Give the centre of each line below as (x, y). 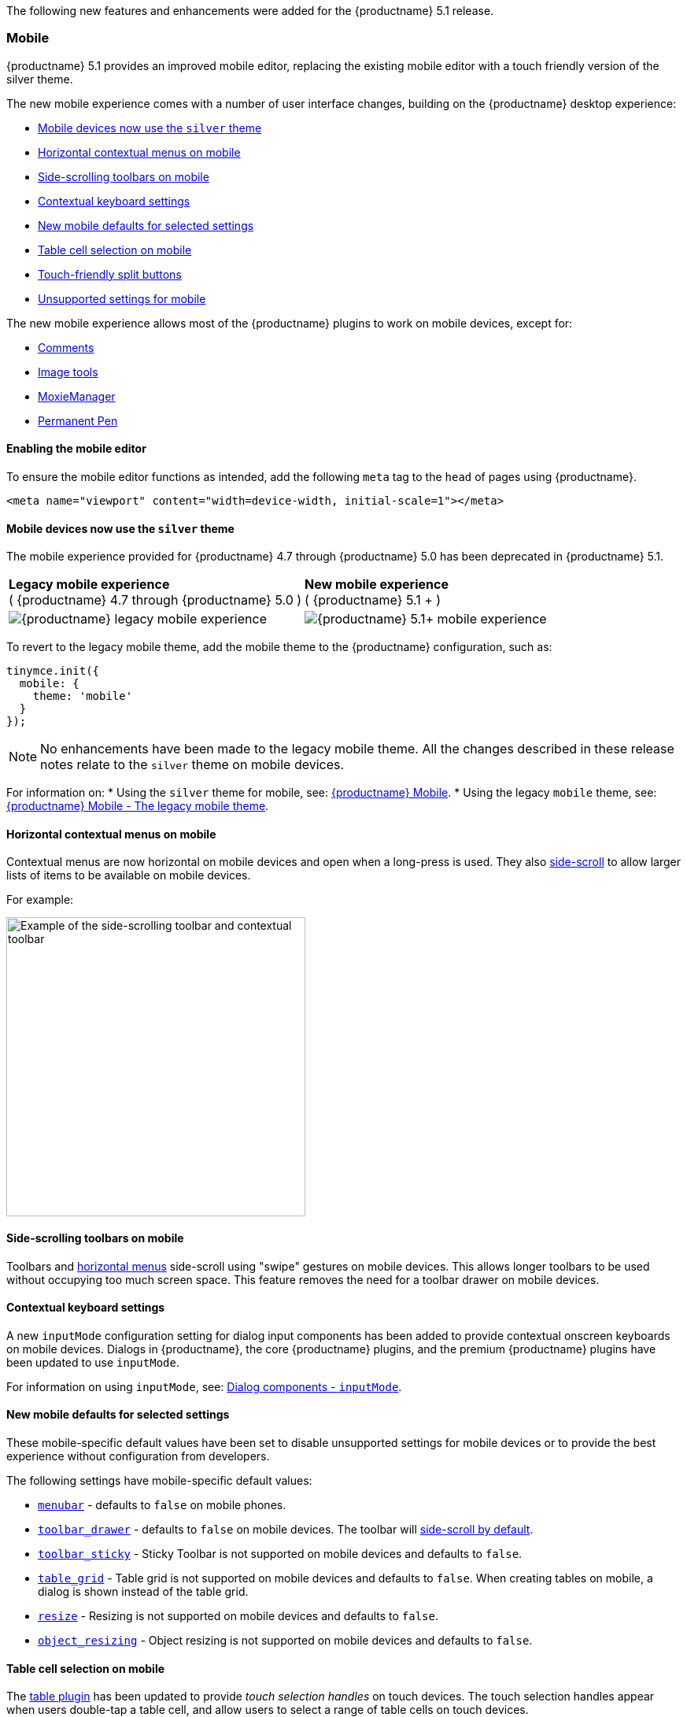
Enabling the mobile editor (76, 449)
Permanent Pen (78, 420)
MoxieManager (77, 396)
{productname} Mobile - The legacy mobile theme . (138, 806)
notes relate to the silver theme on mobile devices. (192, 765)
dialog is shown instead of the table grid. (143, 1592)
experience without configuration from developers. (138, 1456)
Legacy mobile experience (89, 585)
